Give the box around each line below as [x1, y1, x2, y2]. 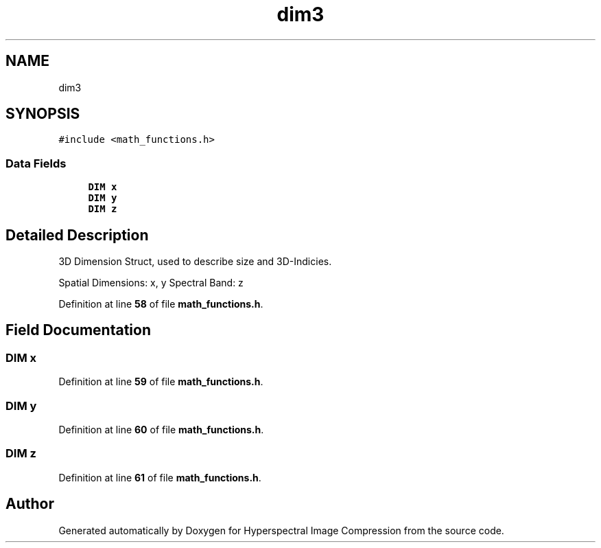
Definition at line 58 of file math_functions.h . [58, 298, 263, 310]
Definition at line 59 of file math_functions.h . [58, 376, 263, 388]
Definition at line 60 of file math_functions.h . [58, 424, 264, 435]
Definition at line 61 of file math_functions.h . [58, 471, 261, 483]
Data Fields [5, 156, 67, 170]
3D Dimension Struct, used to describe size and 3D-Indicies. [58, 255, 332, 268]
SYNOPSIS [5, 105, 80, 123]
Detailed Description [5, 226, 149, 244]
